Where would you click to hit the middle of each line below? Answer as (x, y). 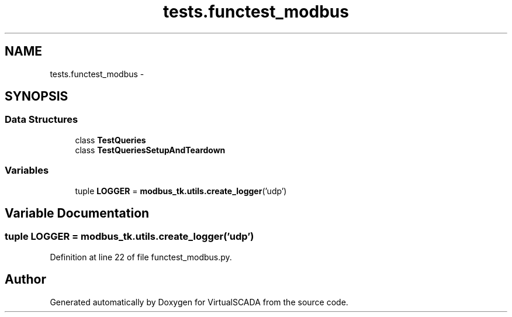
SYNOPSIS (37, 97)
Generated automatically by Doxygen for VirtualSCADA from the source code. (199, 302)
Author (25, 280)
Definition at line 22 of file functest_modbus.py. (141, 257)
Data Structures (41, 120)
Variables (27, 170)
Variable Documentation (77, 213)
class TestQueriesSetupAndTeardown (150, 150)
